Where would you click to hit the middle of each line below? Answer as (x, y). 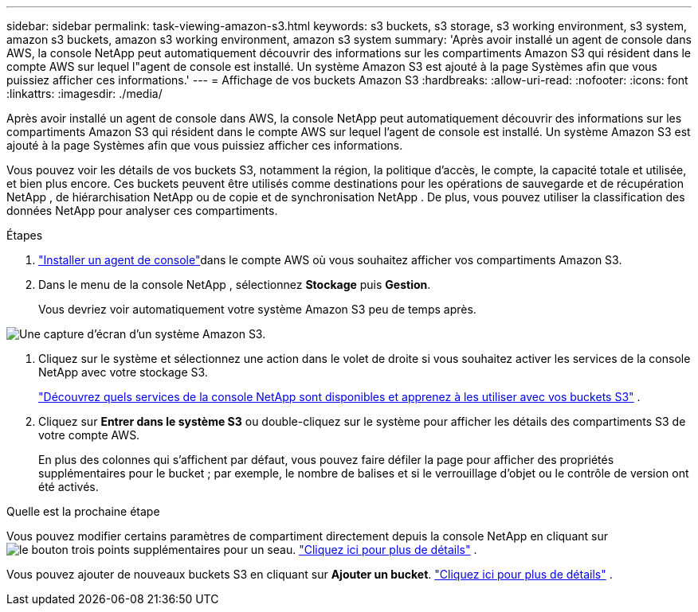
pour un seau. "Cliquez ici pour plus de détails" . (350, 550)
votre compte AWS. (89, 435)
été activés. (69, 487)
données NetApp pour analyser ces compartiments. (142, 210)
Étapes (25, 235)
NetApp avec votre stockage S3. (123, 372)
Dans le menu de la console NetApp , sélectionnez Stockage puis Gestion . (235, 285)
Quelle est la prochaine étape (83, 511)
